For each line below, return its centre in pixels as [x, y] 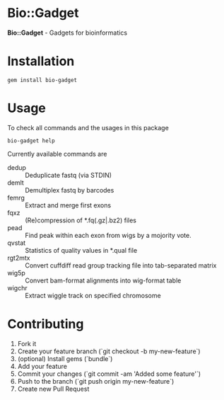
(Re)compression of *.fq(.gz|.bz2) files [81, 220]
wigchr [17, 287]
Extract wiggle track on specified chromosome [93, 295]
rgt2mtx [19, 258]
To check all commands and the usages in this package [88, 127]
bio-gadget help [31, 141]
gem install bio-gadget [42, 80]
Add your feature [42, 366]
